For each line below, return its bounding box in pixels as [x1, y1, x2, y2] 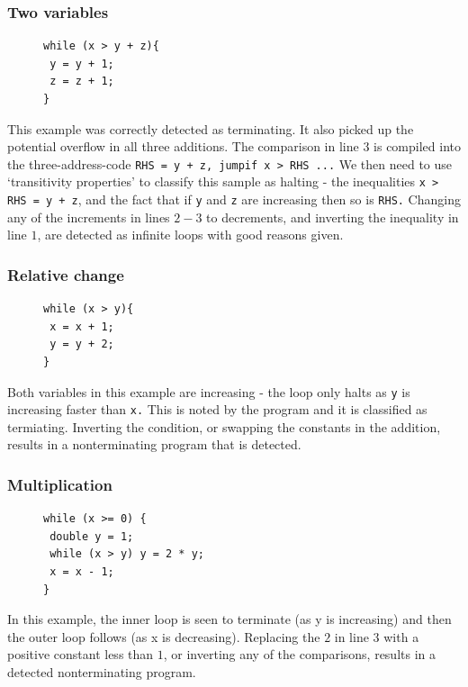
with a [383, 627, 419, 646]
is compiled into [373, 137, 461, 156]
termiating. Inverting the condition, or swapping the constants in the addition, [7, 417, 441, 436]
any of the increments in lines [7, 207, 170, 226]
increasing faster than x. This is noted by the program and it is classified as [7, 400, 427, 419]
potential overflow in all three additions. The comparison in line [7, 137, 359, 156]
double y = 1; [49, 529, 134, 543]
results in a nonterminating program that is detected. [7, 435, 301, 454]
